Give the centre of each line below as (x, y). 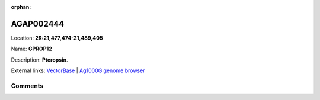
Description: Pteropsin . (39, 60)
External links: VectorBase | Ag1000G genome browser (78, 70)
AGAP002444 (38, 24)
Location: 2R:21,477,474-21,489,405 (57, 38)
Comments (27, 86)
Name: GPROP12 (32, 49)
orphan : (21, 7)
